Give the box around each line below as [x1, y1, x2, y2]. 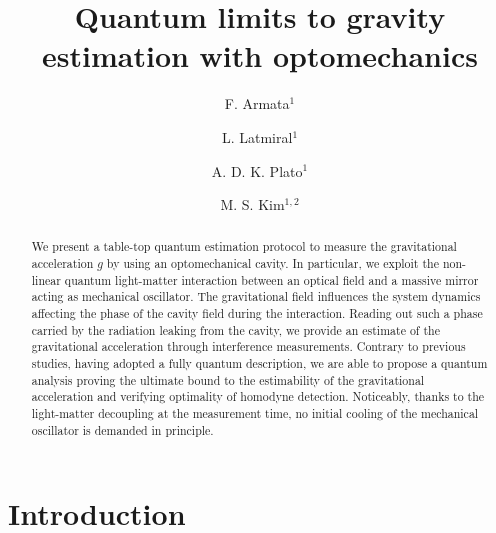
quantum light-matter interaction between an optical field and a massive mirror [64, 271, 479, 288]
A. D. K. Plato [211, 160, 303, 181]
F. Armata [224, 93, 290, 114]
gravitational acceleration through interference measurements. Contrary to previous [31, 338, 466, 355]
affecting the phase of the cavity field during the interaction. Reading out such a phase [31, 305, 483, 322]
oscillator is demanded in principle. [31, 421, 214, 438]
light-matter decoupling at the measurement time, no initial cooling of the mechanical [31, 405, 479, 422]
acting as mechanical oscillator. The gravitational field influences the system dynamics [31, 288, 481, 305]
